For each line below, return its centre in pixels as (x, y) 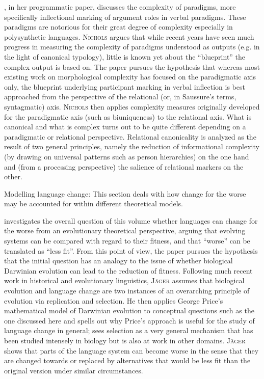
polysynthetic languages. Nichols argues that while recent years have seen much (129, 36)
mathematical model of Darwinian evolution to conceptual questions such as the (129, 310)
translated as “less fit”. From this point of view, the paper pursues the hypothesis (131, 250)
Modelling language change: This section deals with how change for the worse (125, 193)
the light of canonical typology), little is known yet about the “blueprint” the (125, 56)
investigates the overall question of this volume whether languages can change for (131, 220)
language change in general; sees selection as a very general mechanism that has (129, 330)
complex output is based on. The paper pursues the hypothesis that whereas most (132, 66)
